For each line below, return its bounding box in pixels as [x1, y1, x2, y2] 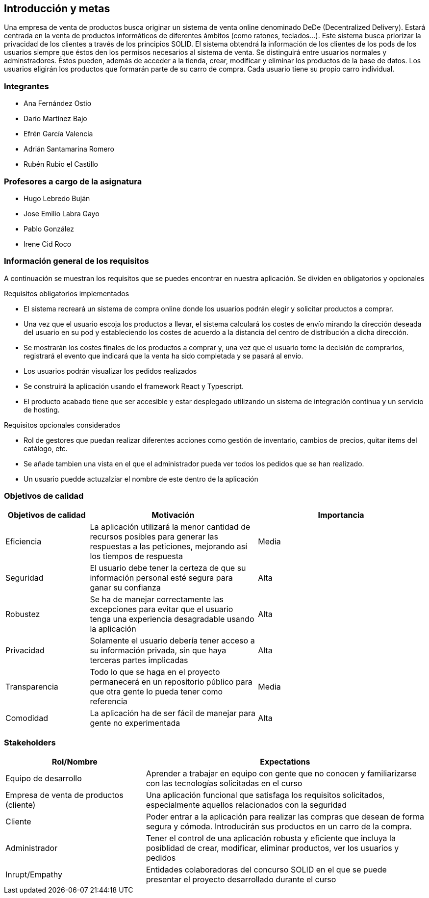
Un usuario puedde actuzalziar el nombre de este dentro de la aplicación [24, 474, 258, 483]
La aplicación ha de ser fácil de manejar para [90, 708, 255, 718]
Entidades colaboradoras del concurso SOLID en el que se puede [146, 865, 387, 875]
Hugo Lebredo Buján [24, 194, 90, 203]
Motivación [151, 510, 195, 520]
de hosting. [24, 405, 60, 414]
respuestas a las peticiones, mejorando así [90, 541, 248, 552]
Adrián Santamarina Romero [24, 145, 114, 154]
